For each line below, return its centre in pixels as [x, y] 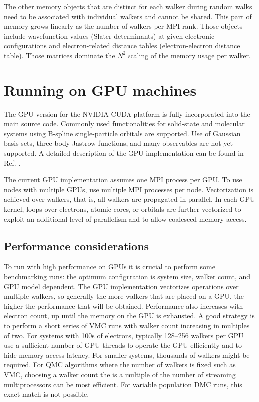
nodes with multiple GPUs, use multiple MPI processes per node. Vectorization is [129, 189]
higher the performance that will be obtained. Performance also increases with [124, 305]
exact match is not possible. [47, 394]
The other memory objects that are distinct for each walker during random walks [128, 6]
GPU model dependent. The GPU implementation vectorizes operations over [121, 286]
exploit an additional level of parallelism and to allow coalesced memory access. [125, 218]
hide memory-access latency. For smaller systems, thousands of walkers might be [127, 354]
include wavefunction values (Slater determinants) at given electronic [109, 36]
